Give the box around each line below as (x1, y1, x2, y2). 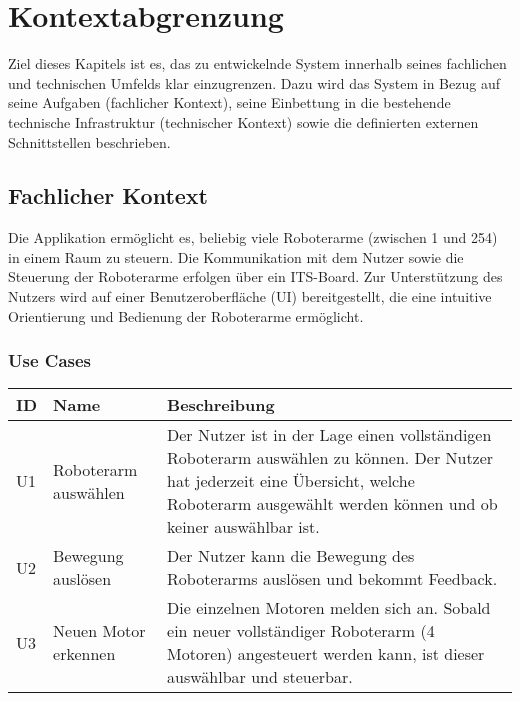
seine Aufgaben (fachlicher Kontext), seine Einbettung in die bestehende (8, 92, 451, 113)
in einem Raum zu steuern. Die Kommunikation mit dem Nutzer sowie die (8, 246, 464, 267)
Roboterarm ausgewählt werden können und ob (167, 492, 498, 516)
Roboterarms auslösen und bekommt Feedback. (167, 567, 498, 591)
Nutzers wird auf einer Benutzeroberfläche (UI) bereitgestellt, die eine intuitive (8, 286, 492, 307)
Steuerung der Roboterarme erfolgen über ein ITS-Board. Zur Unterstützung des (8, 266, 503, 287)
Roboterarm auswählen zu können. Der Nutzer (167, 446, 494, 470)
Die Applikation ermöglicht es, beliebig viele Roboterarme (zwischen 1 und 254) (8, 227, 498, 248)
